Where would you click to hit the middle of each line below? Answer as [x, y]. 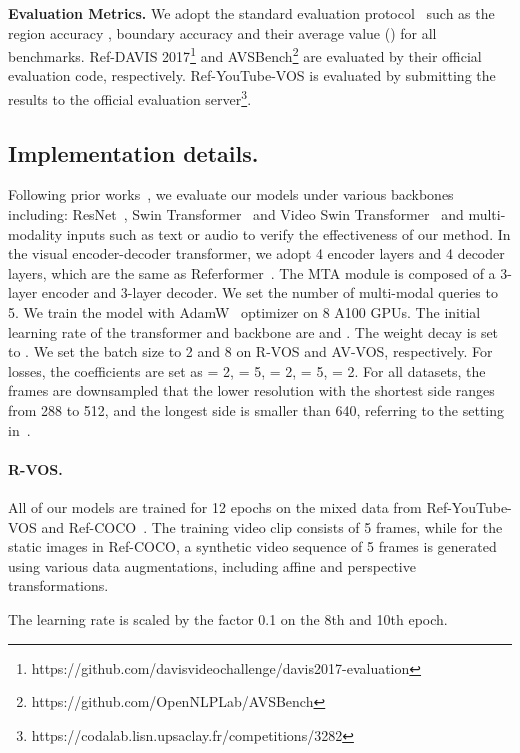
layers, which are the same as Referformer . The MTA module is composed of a [252, 272]
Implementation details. [133, 152]
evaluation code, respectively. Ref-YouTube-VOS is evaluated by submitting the [252, 75]
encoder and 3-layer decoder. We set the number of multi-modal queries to [269, 292]
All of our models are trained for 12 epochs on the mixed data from [215, 507]
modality [35, 233]
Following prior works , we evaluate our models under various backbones [231, 194]
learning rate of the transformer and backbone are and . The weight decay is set [253, 331]
